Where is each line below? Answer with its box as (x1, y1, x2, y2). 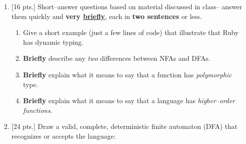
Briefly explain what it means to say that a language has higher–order (23, 95, 235, 106)
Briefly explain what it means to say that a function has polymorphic (23, 69, 232, 79)
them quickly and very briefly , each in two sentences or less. (11, 11, 202, 21)
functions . (23, 105, 53, 115)
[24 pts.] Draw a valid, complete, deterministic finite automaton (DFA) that (11, 121, 238, 131)
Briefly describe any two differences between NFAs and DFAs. (23, 53, 211, 63)
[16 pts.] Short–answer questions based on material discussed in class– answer (11, 1, 243, 11)
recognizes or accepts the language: (11, 130, 116, 141)
